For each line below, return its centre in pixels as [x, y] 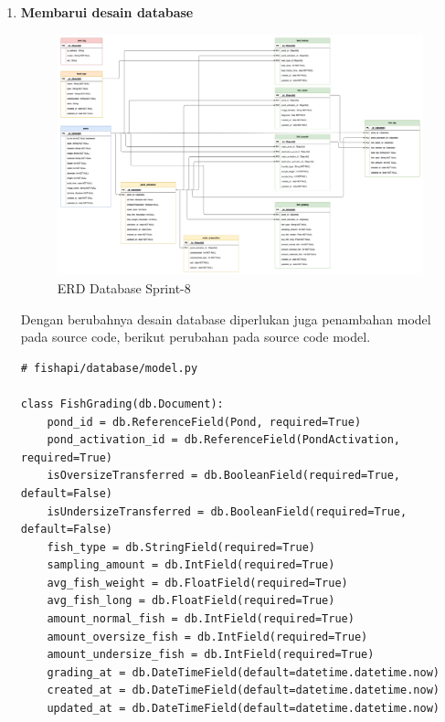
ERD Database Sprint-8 [124, 287]
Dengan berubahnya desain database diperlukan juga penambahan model [226, 319]
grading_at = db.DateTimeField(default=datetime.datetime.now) [243, 672]
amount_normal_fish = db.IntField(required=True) [201, 619]
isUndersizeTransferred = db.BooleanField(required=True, [227, 511]
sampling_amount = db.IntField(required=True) [191, 565]
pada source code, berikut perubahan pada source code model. [196, 337]
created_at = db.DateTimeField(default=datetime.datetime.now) [243, 690]
